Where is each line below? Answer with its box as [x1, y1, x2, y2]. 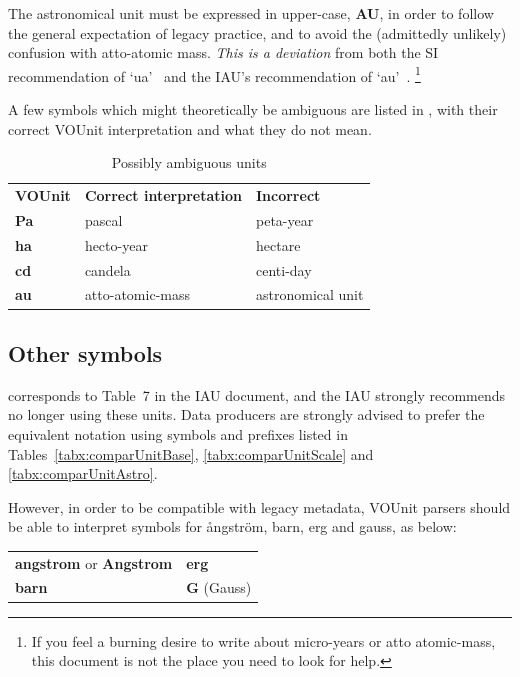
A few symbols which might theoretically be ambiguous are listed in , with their [8, 99, 498, 120]
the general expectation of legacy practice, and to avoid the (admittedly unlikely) [8, 22, 507, 43]
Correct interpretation [84, 185, 242, 206]
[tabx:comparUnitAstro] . [8, 463, 158, 484]
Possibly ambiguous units [111, 152, 267, 173]
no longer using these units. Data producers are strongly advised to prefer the [8, 404, 485, 425]
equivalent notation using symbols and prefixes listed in [8, 423, 348, 444]
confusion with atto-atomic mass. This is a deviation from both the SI [8, 42, 439, 63]
